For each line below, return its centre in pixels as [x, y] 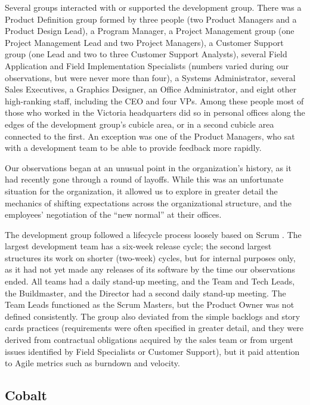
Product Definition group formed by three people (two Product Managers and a [151, 19]
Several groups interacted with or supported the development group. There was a [153, 7]
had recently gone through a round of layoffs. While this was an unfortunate [144, 179]
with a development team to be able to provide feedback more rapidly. [133, 148]
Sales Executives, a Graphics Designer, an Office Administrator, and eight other [151, 89]
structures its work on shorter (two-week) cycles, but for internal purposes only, [150, 257]
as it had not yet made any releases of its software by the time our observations [150, 269]
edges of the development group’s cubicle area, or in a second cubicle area [139, 124]
